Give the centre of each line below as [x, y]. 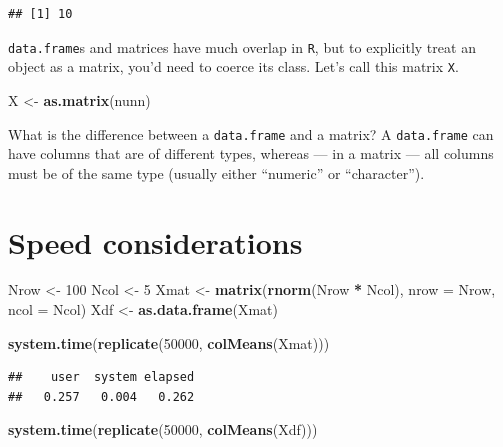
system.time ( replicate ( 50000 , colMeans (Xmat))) [169, 342]
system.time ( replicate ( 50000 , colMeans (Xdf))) [163, 429]
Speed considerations [155, 241]
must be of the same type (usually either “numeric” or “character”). [216, 172]
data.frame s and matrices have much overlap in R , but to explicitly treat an [242, 46]
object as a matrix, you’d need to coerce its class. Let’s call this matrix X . [233, 66]
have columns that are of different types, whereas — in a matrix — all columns [251, 153]
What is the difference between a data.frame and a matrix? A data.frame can [251, 133]
